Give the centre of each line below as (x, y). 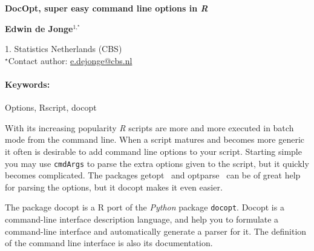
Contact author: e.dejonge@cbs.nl (70, 60)
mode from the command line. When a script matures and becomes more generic (155, 139)
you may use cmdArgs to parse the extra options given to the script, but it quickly (157, 163)
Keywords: (28, 84)
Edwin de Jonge (39, 28)
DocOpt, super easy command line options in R (106, 8)
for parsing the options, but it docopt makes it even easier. (114, 187)
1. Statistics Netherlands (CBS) (64, 49)
